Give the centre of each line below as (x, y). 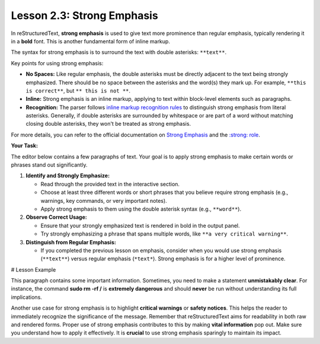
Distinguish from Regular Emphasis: (71, 242)
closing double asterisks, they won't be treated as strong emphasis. (108, 124)
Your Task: (25, 146)
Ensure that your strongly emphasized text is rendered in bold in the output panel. (140, 225)
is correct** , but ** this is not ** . (78, 90)
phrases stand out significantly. (49, 165)
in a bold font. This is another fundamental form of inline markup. (90, 41)
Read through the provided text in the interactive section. (110, 184)
